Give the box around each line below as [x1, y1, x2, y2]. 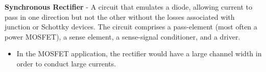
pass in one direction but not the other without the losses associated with [5, 11, 235, 22]
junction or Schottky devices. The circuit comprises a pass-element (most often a [5, 21, 257, 32]
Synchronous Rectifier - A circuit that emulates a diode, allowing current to [5, 2, 253, 12]
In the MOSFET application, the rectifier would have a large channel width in [16, 48, 262, 59]
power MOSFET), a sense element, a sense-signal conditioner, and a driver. [5, 31, 240, 42]
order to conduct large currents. [16, 58, 116, 68]
